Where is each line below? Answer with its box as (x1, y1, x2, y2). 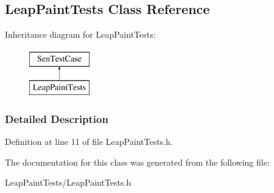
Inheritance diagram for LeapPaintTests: (5, 28, 156, 41)
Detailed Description (5, 111, 108, 126)
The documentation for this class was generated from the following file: (5, 155, 270, 168)
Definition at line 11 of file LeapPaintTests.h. (5, 135, 173, 148)
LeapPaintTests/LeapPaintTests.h (5, 176, 132, 189)
